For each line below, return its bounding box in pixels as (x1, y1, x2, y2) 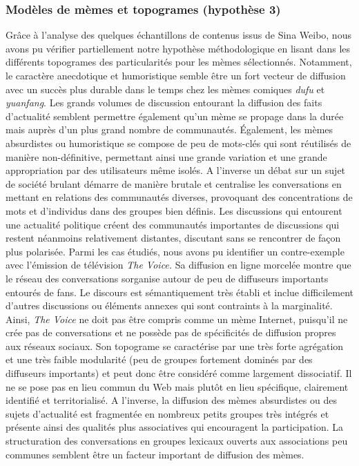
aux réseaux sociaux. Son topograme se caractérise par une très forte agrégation (6, 338, 344, 353)
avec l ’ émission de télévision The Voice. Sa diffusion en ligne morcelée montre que (6, 258, 351, 272)
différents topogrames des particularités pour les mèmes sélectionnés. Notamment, (6, 55, 352, 69)
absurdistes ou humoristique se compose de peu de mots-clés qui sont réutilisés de (6, 135, 351, 150)
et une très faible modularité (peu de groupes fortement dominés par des (6, 352, 313, 367)
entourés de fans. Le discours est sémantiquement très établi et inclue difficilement (6, 284, 353, 299)
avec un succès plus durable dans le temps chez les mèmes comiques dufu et (6, 81, 325, 96)
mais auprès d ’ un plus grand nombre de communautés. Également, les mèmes (6, 122, 333, 137)
